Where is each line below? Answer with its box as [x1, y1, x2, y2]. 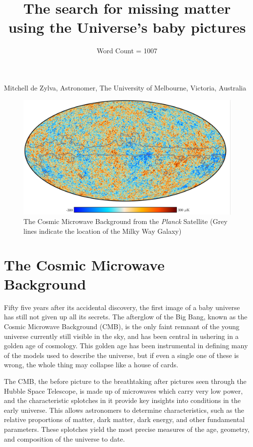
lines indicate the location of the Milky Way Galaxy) [23, 225, 182, 236]
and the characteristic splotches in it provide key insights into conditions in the [4, 395, 241, 405]
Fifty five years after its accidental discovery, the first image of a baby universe [4, 302, 240, 312]
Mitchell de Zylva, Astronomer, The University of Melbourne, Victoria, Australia [4, 82, 246, 92]
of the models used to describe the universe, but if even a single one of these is [4, 350, 239, 360]
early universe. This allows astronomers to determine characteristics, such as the [4, 404, 244, 415]
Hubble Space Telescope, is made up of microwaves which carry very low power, [4, 385, 243, 396]
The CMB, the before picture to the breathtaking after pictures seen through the [4, 376, 247, 386]
